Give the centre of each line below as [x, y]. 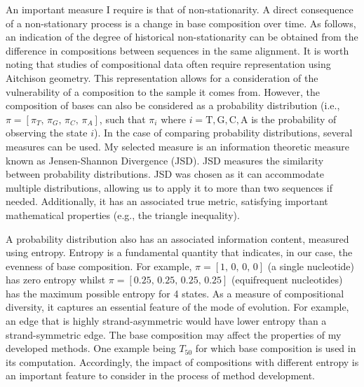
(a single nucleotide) [311, 266]
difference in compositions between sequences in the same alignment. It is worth [177, 50]
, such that [122, 119]
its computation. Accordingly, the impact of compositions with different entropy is [182, 361]
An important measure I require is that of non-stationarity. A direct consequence [180, 9]
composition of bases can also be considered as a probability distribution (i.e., [173, 105]
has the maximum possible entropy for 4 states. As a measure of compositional [175, 293]
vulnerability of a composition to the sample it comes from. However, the [163, 91]
